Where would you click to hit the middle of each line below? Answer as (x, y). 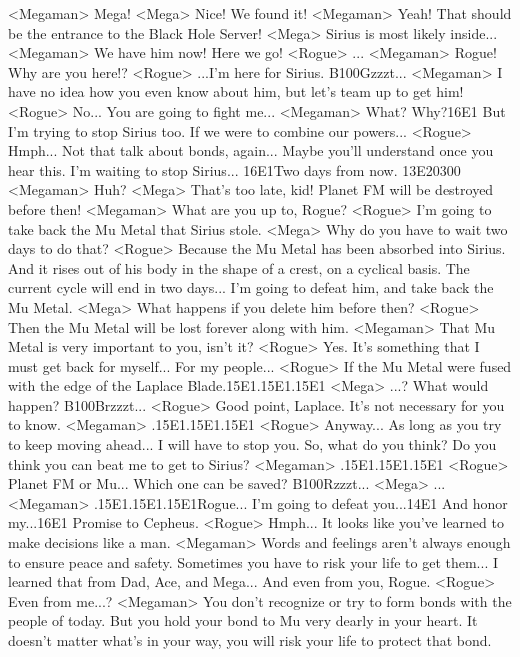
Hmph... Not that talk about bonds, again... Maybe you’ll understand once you (251, 150)
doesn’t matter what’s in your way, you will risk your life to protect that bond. (250, 640)
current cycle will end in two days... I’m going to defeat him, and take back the (251, 287)
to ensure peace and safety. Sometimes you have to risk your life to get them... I (253, 561)
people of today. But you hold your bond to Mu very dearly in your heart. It (243, 620)
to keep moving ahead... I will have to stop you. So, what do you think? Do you (252, 444)
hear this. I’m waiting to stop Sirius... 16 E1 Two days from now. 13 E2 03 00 (234, 169)
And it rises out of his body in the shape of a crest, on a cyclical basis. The (239, 267)
